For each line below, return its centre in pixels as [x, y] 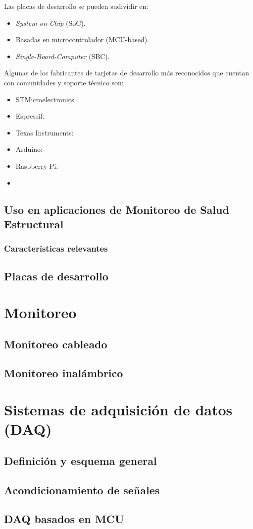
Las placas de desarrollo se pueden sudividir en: [76, 6]
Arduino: [29, 149]
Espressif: [30, 116]
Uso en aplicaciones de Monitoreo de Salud [117, 209]
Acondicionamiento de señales [82, 490]
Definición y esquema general [80, 460]
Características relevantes [56, 248]
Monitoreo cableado [56, 344]
